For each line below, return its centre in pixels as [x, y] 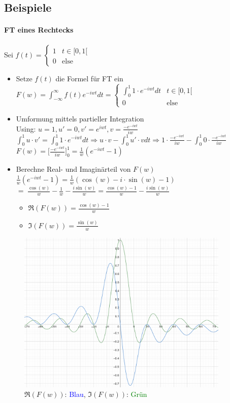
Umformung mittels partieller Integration [80, 119]
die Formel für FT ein [89, 78]
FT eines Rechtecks [39, 30]
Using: [26, 128]
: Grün [137, 394]
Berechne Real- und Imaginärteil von [73, 169]
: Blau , [75, 394]
